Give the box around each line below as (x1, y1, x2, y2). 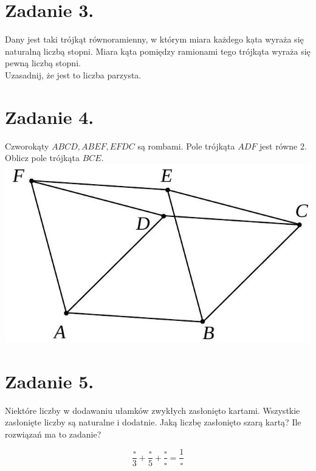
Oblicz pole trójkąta (5, 151, 80, 164)
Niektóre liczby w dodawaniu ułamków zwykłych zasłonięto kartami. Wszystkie (5, 404, 300, 416)
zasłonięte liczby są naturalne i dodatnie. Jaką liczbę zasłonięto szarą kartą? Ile (5, 416, 301, 428)
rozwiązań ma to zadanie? (5, 427, 101, 440)
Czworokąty (5, 139, 49, 152)
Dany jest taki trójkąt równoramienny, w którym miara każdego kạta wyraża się (5, 33, 304, 46)
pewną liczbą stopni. (5, 57, 81, 69)
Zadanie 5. (5, 368, 94, 393)
